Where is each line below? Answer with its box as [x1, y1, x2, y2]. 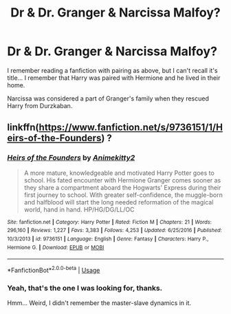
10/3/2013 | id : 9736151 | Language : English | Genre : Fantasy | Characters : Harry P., [7, 235, 209, 242]
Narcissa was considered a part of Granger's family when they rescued [7, 94, 210, 103]
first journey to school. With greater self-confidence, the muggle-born [23, 191, 223, 199]
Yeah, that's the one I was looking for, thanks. [7, 283, 163, 293]
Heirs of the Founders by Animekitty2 [7, 153, 135, 163]
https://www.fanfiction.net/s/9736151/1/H [38, 122, 223, 134]
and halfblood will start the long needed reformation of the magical [23, 198, 214, 206]
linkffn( [7, 122, 39, 134]
